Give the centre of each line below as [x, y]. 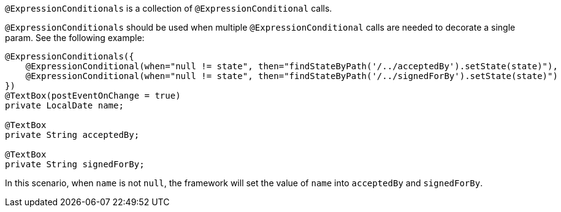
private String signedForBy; [75, 164]
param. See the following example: [75, 38]
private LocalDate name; [64, 105]
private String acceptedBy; [72, 135]
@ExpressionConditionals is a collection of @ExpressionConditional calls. [169, 8]
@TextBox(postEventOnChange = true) [93, 96]
